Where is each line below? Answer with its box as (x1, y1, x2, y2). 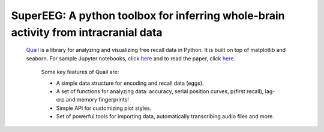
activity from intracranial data (11, 26, 163, 39)
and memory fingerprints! (65, 96, 129, 103)
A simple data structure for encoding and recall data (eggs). (56, 79, 204, 87)
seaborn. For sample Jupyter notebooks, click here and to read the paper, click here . (26, 54, 236, 62)
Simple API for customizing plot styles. (56, 105, 152, 112)
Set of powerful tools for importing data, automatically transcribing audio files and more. (56, 113, 274, 120)
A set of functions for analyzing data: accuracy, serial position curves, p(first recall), (56, 87, 264, 95)
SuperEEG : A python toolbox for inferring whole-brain (11, 9, 285, 22)
